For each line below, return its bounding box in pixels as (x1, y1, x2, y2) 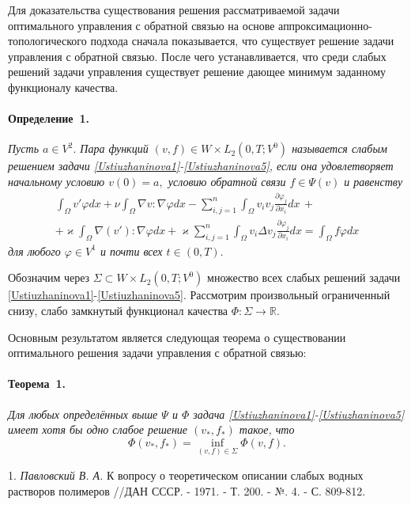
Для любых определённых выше (8, 405, 158, 422)
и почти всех (100, 242, 163, 259)
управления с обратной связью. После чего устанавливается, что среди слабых (8, 47, 386, 64)
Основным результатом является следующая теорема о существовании (8, 328, 346, 345)
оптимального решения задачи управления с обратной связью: (8, 344, 307, 361)
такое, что (239, 421, 295, 438)
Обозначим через (8, 269, 90, 286)
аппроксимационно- (278, 17, 372, 33)
